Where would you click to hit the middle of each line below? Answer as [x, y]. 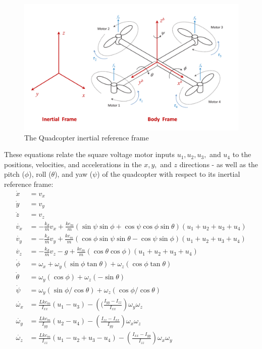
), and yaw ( [74, 174]
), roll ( [40, 174]
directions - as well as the [219, 164]
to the [242, 154]
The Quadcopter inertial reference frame [87, 137]
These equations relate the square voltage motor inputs [89, 154]
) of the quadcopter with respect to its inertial [169, 174]
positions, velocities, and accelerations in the [73, 164]
